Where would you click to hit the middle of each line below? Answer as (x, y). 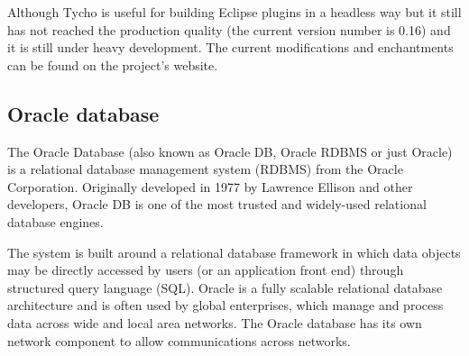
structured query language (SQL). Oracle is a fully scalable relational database (225, 287)
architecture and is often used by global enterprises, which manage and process (225, 305)
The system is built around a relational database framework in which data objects (234, 252)
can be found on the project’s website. (113, 64)
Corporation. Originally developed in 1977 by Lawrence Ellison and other (210, 186)
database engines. (55, 221)
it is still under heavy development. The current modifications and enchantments (230, 47)
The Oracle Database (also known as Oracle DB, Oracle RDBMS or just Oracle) (230, 151)
